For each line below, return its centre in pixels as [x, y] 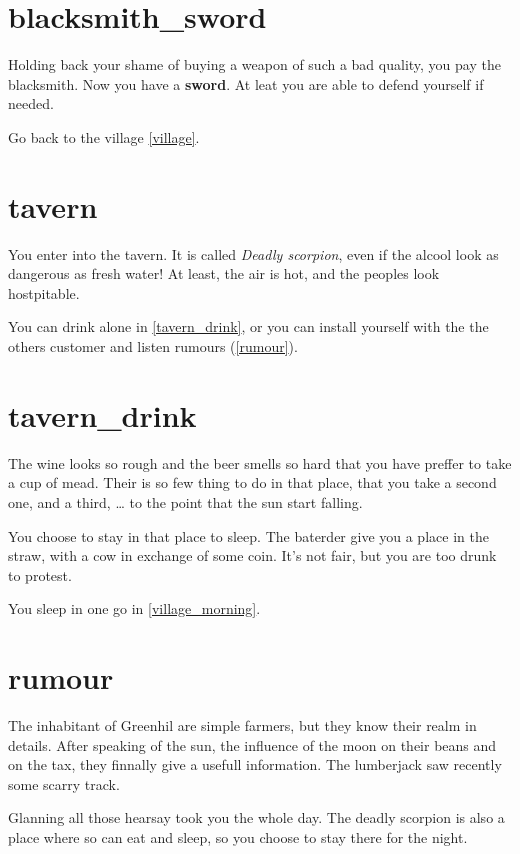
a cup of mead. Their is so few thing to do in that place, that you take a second [252, 482]
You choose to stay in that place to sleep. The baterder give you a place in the [248, 535]
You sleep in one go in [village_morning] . [134, 608]
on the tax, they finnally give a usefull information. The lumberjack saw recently [255, 764]
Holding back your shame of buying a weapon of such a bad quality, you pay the [254, 64]
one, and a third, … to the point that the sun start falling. [185, 501]
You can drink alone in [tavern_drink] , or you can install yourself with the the [248, 326]
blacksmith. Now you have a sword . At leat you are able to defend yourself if [246, 83]
